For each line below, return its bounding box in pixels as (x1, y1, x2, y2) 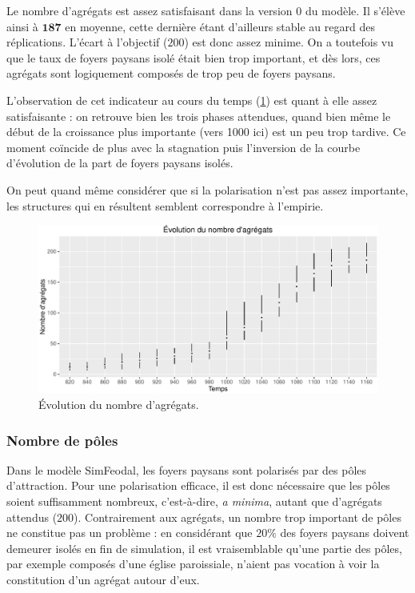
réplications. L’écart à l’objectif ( (6, 34, 168, 50)
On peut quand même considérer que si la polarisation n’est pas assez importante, (6, 181, 409, 198)
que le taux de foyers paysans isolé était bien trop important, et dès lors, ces (6, 49, 381, 66)
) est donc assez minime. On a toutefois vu (184, 34, 394, 50)
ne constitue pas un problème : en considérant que (6, 524, 253, 541)
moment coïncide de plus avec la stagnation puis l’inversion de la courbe (6, 138, 361, 155)
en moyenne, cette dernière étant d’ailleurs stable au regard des (65, 18, 375, 34)
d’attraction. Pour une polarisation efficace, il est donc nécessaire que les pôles (6, 477, 390, 494)
